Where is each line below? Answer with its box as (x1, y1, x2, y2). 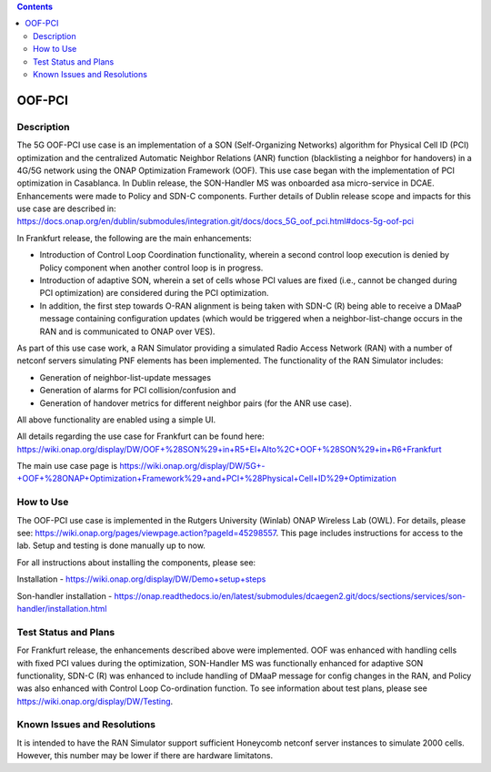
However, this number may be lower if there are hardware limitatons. (16, 750, 273, 761)
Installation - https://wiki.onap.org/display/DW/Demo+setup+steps (16, 574, 266, 584)
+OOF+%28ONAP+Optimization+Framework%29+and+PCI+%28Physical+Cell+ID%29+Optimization (16, 473, 397, 484)
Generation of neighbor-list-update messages (39, 371, 212, 382)
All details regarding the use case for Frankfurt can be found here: (16, 431, 265, 442)
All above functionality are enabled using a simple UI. (16, 414, 216, 425)
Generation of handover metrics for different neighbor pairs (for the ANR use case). (39, 397, 352, 409)
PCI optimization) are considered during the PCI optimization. (39, 288, 269, 299)
